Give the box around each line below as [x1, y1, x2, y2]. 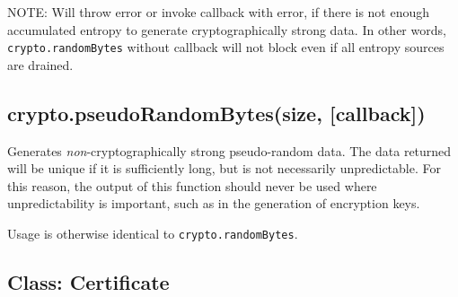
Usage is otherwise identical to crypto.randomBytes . [7, 224, 298, 243]
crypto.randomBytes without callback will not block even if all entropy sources [7, 38, 445, 57]
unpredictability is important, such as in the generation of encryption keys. [7, 194, 420, 213]
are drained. [7, 55, 74, 74]
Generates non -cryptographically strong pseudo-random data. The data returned [7, 141, 452, 160]
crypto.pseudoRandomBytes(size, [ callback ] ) [7, 99, 426, 127]
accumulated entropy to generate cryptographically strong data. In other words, [7, 20, 446, 39]
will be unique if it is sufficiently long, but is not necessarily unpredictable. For [7, 159, 441, 178]
